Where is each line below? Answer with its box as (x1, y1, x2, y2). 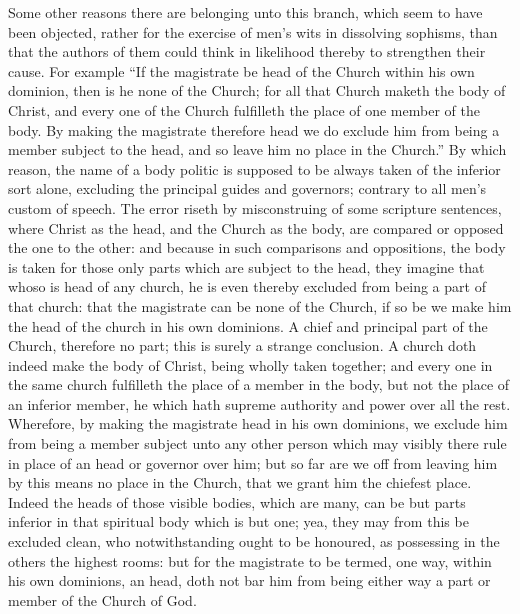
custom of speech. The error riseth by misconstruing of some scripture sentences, (8, 197, 502, 218)
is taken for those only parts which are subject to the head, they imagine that (8, 256, 485, 277)
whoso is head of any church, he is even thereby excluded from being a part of (8, 276, 486, 297)
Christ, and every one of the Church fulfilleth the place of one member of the (8, 99, 480, 120)
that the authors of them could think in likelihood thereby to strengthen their (8, 41, 486, 62)
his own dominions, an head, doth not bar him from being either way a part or (8, 570, 491, 591)
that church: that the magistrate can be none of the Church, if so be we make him (8, 295, 512, 316)
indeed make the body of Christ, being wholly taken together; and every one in (8, 354, 493, 375)
